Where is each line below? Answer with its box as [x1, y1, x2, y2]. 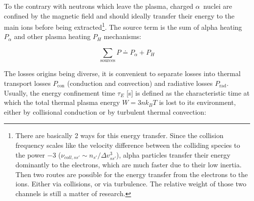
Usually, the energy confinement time [4, 87, 115, 98]
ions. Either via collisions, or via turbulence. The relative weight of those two [15, 179, 247, 189]
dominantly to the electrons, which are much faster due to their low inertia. [15, 160, 242, 170]
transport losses [4, 78, 51, 88]
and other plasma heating [14, 31, 91, 41]
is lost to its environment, [159, 97, 236, 107]
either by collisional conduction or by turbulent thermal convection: [4, 106, 207, 117]
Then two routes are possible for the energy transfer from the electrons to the [15, 169, 248, 179]
